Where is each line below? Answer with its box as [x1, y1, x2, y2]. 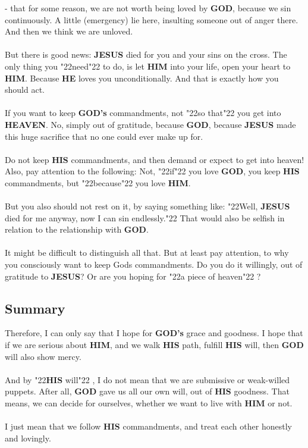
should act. [5, 83, 45, 96]
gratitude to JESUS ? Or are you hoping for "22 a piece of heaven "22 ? [5, 270, 261, 282]
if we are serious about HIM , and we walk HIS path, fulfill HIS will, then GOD [5, 339, 304, 351]
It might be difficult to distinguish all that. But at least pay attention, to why [5, 246, 289, 259]
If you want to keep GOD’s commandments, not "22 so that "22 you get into [5, 106, 281, 119]
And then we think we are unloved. [5, 25, 133, 37]
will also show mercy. [5, 350, 81, 362]
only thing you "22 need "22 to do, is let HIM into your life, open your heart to [5, 59, 291, 72]
